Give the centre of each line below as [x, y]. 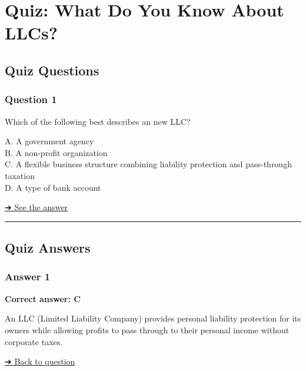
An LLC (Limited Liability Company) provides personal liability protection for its [153, 318]
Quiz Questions [52, 70]
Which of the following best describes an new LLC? [98, 121]
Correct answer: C [43, 298]
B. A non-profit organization [56, 152]
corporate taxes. [34, 341]
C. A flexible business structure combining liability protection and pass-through [148, 164]
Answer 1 [28, 276]
